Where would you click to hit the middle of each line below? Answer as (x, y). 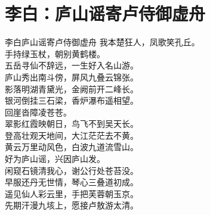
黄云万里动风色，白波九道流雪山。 (72, 147)
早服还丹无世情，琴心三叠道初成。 (72, 182)
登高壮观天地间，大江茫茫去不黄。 (72, 135)
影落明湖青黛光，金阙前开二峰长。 (72, 88)
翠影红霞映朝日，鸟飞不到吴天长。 (72, 124)
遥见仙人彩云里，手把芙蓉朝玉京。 (72, 193)
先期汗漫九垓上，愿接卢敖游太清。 (72, 205)
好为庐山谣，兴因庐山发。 (55, 159)
